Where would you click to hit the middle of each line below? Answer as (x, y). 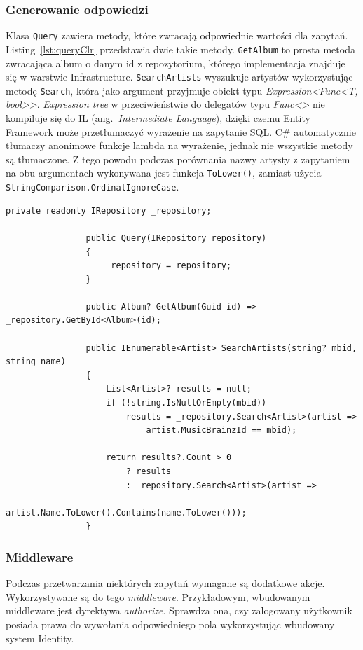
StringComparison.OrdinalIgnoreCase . (93, 187)
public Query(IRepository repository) (176, 238)
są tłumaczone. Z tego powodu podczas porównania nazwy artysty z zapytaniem (178, 159)
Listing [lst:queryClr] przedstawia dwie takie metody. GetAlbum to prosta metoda (180, 49)
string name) (36, 362)
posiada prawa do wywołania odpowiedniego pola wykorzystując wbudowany (170, 624)
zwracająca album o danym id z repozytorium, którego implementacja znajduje (176, 63)
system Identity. (40, 638)
